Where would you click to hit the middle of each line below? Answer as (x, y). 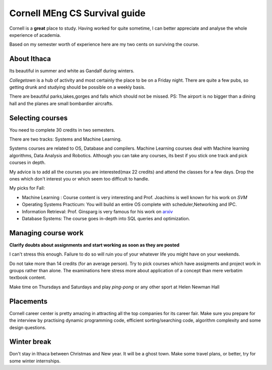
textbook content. (28, 278)
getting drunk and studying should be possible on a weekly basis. (77, 87)
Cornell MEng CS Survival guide (77, 13)
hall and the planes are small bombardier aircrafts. (61, 103)
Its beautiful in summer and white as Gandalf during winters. (72, 71)
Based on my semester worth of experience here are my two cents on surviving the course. (104, 44)
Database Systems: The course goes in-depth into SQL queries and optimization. (106, 219)
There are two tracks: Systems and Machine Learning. (65, 139)
